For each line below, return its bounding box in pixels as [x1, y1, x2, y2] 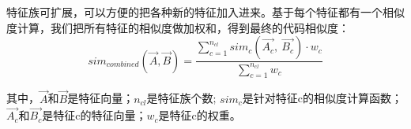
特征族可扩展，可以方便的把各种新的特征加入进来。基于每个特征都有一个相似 [6, 4, 405, 20]
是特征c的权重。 [158, 107, 241, 123]
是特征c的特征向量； [42, 107, 147, 123]
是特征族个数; [146, 90, 217, 106]
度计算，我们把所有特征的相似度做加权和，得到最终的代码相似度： [6, 19, 349, 35]
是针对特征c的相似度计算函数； [242, 90, 403, 106]
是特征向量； [67, 90, 134, 106]
